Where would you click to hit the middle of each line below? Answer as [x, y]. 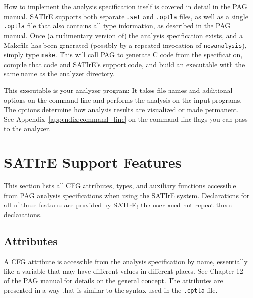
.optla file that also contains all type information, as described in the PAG [117, 26]
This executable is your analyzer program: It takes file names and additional [118, 90]
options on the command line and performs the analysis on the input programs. [123, 100]
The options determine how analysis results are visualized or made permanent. [121, 109]
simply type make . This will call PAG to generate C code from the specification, [123, 55]
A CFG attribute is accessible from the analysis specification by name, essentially [126, 261]
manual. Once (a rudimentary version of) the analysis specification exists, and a [124, 35]
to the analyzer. [28, 128]
